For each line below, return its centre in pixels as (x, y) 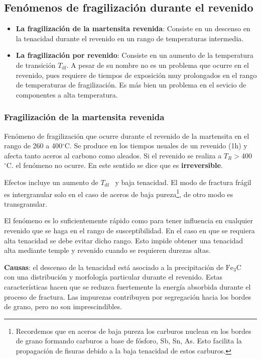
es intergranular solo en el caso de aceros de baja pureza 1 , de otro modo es (119, 193)
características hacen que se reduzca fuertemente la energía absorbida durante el (127, 286)
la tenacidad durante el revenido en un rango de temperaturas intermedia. (130, 38)
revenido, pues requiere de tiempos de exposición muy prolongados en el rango (136, 75)
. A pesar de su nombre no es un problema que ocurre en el (158, 65)
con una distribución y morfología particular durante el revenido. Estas (113, 277)
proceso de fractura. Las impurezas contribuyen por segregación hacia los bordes (128, 296)
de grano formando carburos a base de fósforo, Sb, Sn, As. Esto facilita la (129, 341)
